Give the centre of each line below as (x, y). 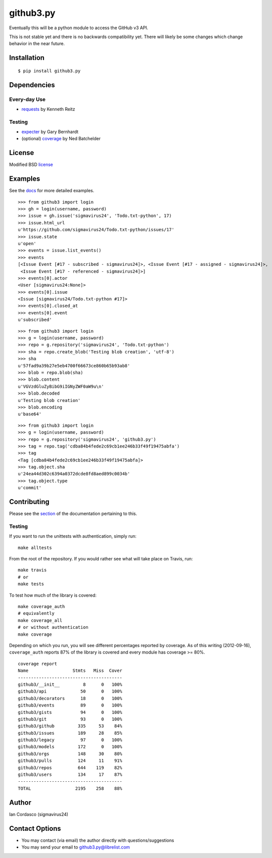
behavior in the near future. (37, 44)
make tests (31, 584)
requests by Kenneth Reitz (48, 109)
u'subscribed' (35, 320)
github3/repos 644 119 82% (70, 768)
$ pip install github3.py (49, 71)
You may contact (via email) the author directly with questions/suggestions (98, 840)
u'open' (27, 243)
